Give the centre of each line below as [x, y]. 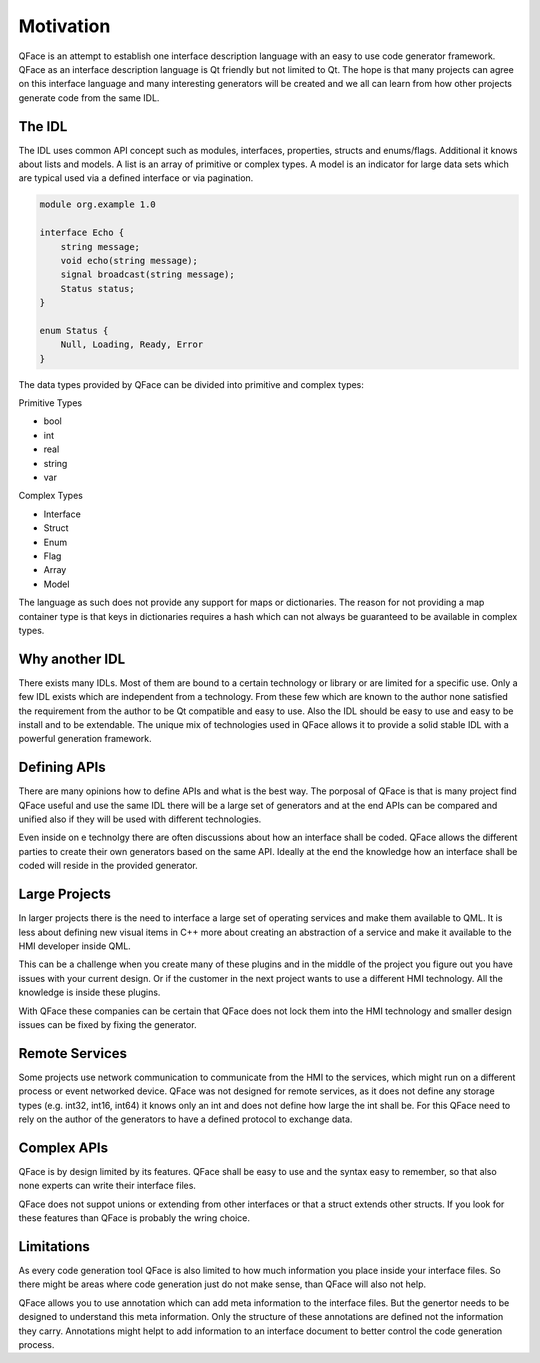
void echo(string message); [129, 260]
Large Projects [65, 894]
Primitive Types [50, 403]
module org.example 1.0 [98, 204]
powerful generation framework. [85, 739]
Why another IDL [72, 658]
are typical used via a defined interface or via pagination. [136, 178]
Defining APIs [62, 767]
